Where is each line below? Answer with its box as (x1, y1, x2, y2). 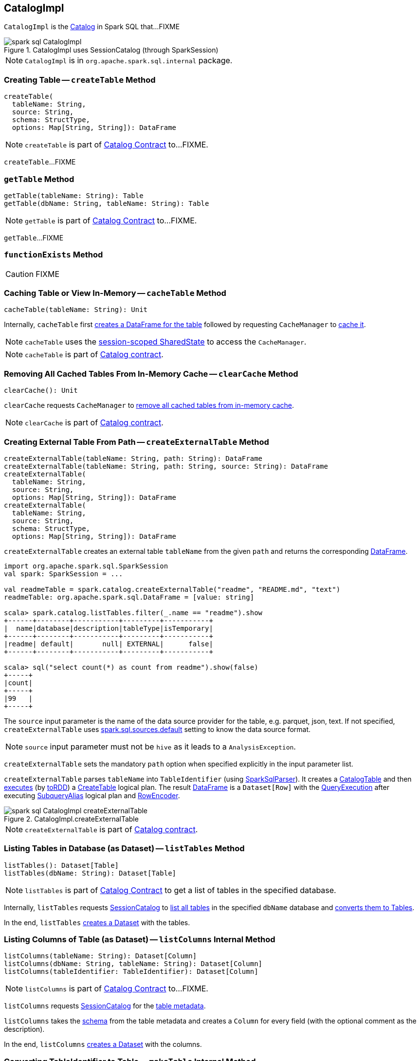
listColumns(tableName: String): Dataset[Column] (4, 952, 197, 960)
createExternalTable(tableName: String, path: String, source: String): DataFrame (4, 462, 328, 470)
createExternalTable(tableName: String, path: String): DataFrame (4, 454, 263, 462)
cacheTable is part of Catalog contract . (25, 349, 164, 360)
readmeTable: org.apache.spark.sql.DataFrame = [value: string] (4, 593, 255, 601)
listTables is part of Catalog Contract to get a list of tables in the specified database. (25, 885, 336, 895)
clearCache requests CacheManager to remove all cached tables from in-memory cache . (4, 401, 294, 410)
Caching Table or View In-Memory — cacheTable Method (4, 288, 226, 298)
